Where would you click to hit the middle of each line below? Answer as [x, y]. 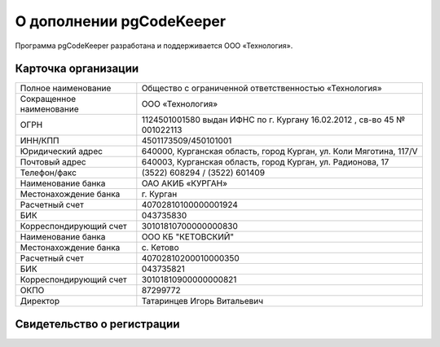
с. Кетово [160, 248]
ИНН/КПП [40, 141]
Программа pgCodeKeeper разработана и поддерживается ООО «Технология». [154, 46]
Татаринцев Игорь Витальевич [202, 301]
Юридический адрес [62, 152]
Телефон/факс [48, 173]
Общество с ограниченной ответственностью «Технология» [262, 88]
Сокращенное [48, 99]
